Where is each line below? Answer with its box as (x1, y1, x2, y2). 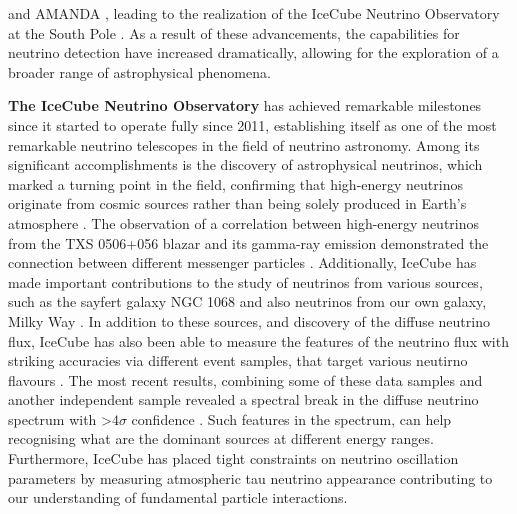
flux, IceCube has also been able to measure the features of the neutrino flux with (8, 330, 509, 351)
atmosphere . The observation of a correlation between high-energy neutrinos (8, 212, 480, 233)
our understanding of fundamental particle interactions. (8, 487, 348, 508)
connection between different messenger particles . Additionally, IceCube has (8, 252, 477, 273)
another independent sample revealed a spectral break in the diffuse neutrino (8, 389, 479, 410)
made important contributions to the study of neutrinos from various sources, (8, 271, 483, 292)
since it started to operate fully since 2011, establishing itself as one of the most (8, 114, 497, 135)
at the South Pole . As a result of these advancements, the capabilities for (8, 22, 460, 43)
